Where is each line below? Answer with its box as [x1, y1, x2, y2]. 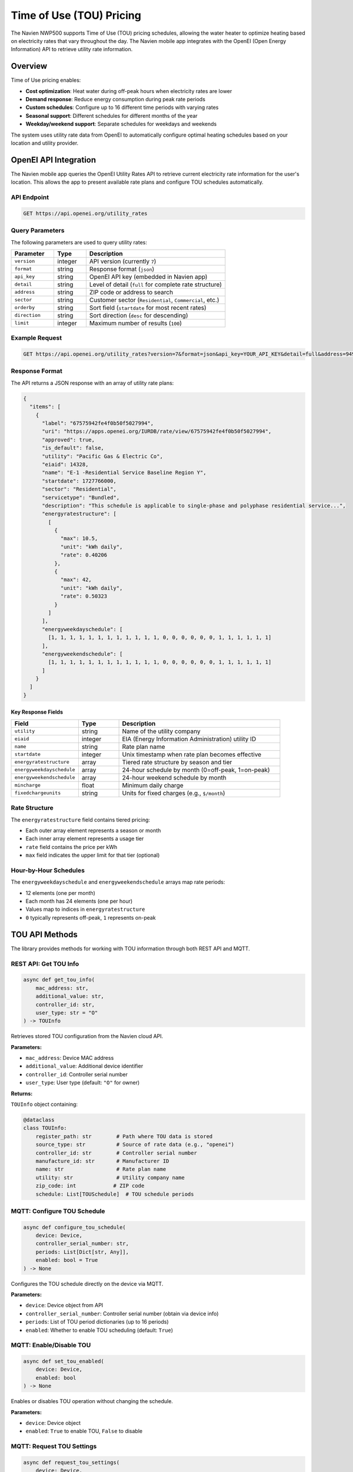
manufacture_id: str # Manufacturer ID [35, 1158, 169, 1164]
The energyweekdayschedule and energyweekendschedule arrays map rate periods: [11, 878, 225, 886]
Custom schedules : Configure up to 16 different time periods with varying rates [25, 104, 219, 111]
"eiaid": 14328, [42, 461, 89, 468]
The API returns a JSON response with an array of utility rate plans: [11, 379, 174, 386]
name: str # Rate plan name [35, 1166, 166, 1173]
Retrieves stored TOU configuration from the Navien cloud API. [11, 1033, 164, 1040]
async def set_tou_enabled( [23, 1358, 104, 1365]
